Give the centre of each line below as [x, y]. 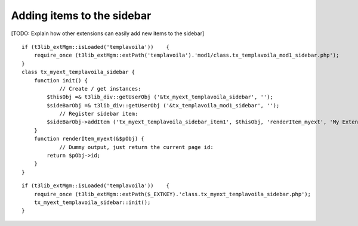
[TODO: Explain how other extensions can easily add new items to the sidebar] [108, 33]
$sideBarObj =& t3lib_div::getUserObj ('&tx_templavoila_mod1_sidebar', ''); [163, 105]
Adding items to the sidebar [81, 16]
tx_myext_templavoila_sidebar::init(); [92, 202]
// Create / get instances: [100, 89]
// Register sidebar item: [99, 114]
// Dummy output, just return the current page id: [137, 147]
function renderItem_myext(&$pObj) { [89, 139]
